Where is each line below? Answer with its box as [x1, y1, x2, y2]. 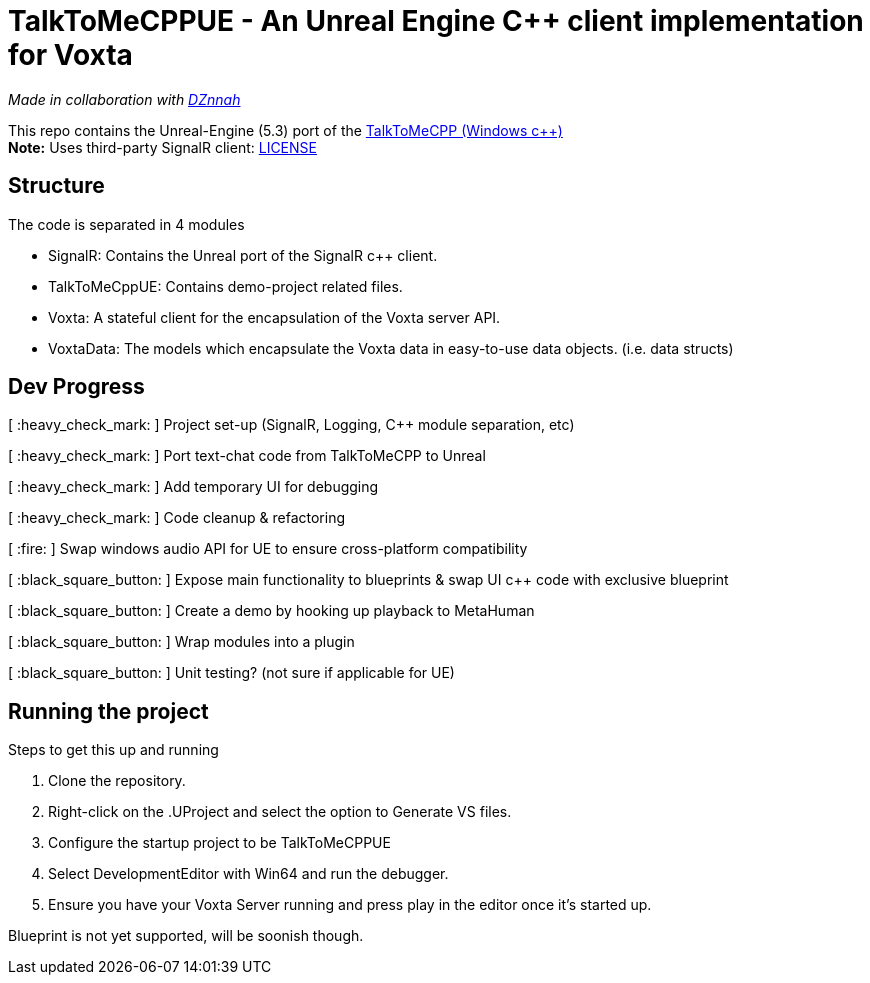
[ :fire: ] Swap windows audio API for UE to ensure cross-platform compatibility [8, 540, 528, 558]
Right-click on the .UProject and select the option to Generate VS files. [48, 803, 512, 821]
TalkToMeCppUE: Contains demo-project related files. [48, 277, 403, 295]
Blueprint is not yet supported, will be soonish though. [8, 927, 364, 945]
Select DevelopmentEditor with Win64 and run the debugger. [48, 865, 449, 883]
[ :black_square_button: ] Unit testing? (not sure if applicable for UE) [8, 664, 455, 682]
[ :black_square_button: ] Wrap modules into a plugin [8, 633, 355, 651]
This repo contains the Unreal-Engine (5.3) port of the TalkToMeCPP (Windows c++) [8, 121, 563, 139]
